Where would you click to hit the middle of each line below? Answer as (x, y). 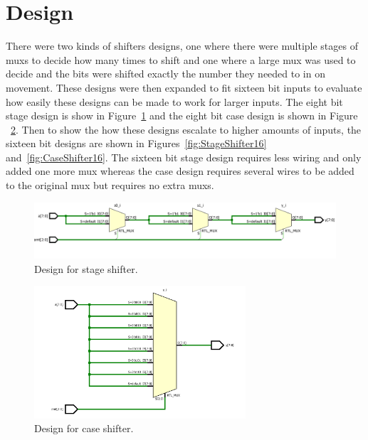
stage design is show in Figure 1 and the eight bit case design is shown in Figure (182, 116)
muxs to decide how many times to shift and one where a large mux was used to (181, 59)
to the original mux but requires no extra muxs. (110, 185)
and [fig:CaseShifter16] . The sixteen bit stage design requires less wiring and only (184, 157)
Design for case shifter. (84, 428)
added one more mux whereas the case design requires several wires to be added (180, 171)
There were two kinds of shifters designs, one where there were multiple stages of (182, 46)
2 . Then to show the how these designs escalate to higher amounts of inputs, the (186, 129)
